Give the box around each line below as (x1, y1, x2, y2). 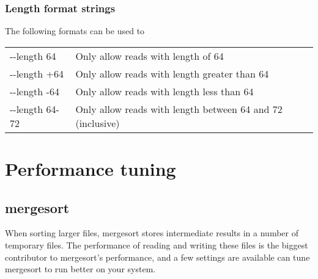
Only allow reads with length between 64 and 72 (75, 101, 283, 116)
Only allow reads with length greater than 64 (75, 66, 269, 81)
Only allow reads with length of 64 (75, 48, 224, 63)
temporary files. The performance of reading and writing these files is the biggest (5, 238, 308, 251)
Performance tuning (5, 156, 176, 181)
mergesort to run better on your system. (5, 263, 156, 275)
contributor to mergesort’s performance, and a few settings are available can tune (5, 250, 310, 263)
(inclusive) (75, 115, 120, 130)
